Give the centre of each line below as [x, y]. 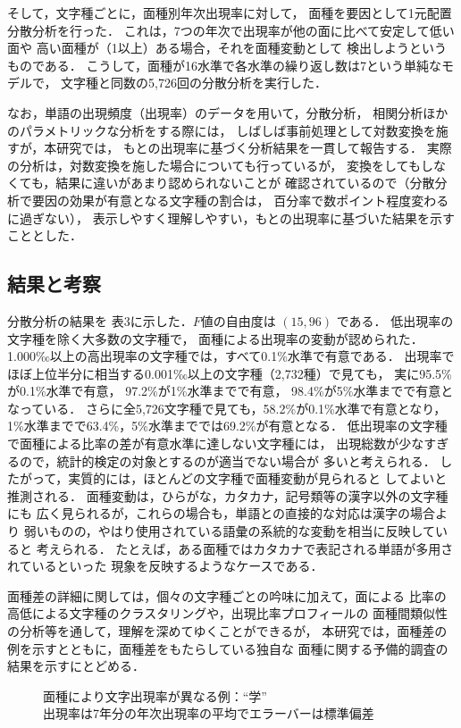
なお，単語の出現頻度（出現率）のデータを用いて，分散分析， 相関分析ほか [228, 112]
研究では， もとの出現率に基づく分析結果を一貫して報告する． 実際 [254, 148]
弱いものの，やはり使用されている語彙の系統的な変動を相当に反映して [229, 531]
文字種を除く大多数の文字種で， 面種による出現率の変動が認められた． [215, 338]
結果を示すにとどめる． [76, 666]
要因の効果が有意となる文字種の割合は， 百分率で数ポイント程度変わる [240, 200]
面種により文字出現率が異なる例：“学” [155, 695]
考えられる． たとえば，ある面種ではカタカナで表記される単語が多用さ [245, 548]
